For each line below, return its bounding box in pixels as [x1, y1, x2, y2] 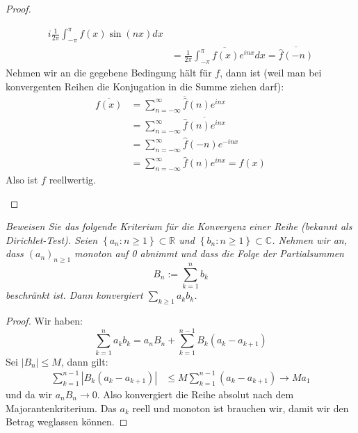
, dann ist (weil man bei [220, 65, 322, 80]
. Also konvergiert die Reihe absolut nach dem [97, 386, 294, 401]
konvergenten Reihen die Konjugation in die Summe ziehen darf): [6, 79, 284, 93]
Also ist [6, 172, 38, 186]
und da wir [6, 386, 52, 401]
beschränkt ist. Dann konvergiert [6, 288, 143, 302]
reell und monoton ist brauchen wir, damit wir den [132, 400, 349, 415]
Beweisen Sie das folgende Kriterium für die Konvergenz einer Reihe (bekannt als [6, 219, 352, 234]
